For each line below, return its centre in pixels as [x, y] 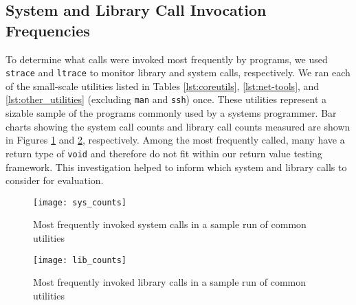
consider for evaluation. [55, 180]
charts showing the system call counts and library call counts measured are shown [178, 126]
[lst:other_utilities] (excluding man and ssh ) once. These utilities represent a [166, 99]
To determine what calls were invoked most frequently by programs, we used [167, 59]
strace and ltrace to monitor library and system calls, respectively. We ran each [178, 72]
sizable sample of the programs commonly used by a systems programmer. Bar [171, 113]
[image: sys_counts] [80, 202]
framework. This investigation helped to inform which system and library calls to [176, 167]
